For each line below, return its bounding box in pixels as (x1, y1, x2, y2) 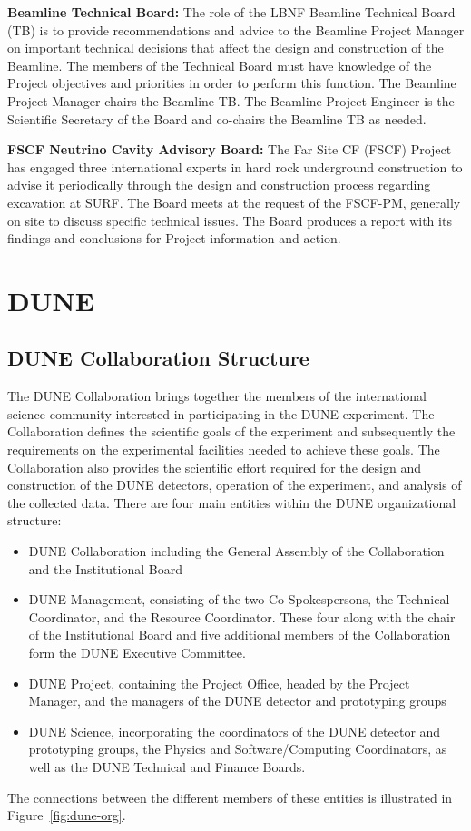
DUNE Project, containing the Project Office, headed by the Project (28, 673, 410, 692)
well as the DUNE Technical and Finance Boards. (28, 757, 306, 776)
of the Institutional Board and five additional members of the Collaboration (28, 625, 451, 644)
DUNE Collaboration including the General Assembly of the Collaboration (28, 542, 445, 561)
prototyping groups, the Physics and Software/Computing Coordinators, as (28, 739, 447, 758)
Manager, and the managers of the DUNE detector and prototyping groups (28, 691, 446, 710)
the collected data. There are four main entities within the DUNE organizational (7, 493, 456, 512)
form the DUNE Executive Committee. (28, 643, 246, 662)
